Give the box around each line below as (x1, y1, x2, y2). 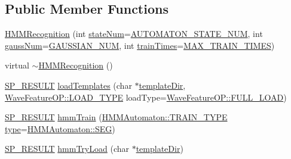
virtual (5, 59, 29, 71)
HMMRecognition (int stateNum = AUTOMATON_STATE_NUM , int (5, 27, 263, 40)
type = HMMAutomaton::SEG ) (5, 122, 115, 135)
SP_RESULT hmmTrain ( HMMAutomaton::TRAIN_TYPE (5, 111, 228, 123)
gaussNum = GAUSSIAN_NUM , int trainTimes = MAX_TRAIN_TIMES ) (5, 39, 275, 51)
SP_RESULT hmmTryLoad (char (5, 142, 129, 155)
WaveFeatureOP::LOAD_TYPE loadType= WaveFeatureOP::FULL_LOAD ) (5, 91, 287, 103)
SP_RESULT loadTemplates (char (5, 79, 132, 91)
